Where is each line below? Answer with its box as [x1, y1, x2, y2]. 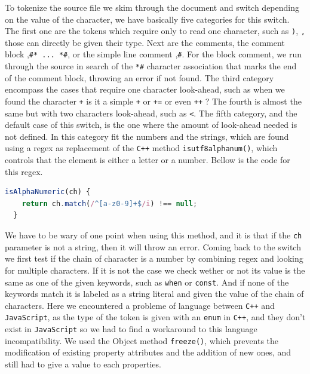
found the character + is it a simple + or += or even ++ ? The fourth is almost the [5, 94, 302, 107]
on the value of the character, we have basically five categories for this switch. [5, 13, 290, 25]
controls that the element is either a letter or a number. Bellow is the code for [5, 154, 290, 166]
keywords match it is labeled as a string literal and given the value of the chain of [5, 287, 304, 300]
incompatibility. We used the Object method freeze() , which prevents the [5, 334, 279, 347]
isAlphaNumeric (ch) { [5, 188, 91, 197]
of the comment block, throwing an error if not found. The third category [5, 71, 274, 84]
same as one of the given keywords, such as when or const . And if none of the [5, 275, 289, 288]
